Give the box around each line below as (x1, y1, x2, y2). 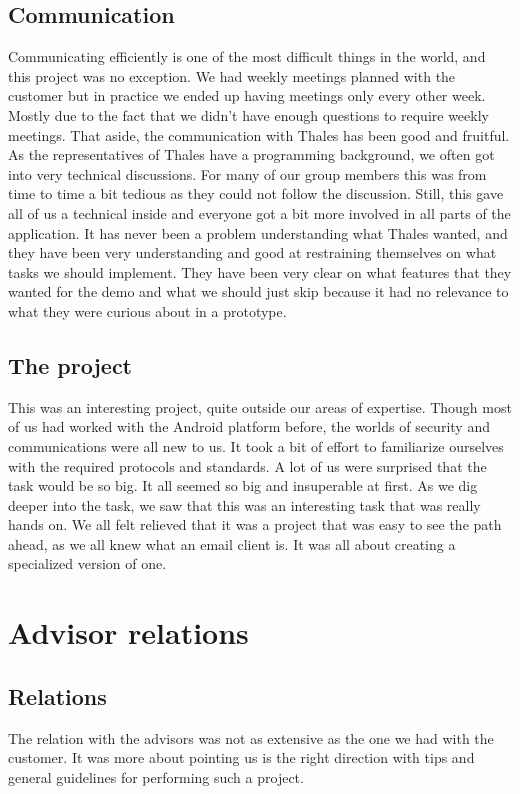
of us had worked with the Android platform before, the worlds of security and (8, 416, 490, 437)
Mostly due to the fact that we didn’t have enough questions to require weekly (8, 104, 489, 125)
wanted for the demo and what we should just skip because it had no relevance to (8, 281, 509, 302)
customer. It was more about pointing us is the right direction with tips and (8, 747, 475, 768)
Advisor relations (8, 612, 249, 653)
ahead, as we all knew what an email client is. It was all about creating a (8, 533, 456, 554)
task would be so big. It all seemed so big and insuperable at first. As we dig (8, 475, 478, 496)
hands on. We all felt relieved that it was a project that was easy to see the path (8, 514, 502, 535)
